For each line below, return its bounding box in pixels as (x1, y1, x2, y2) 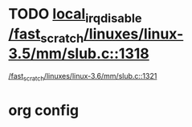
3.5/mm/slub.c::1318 (8, 45, 150, 63)
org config (8, 101, 79, 120)
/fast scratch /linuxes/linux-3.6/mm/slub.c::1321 (8, 72, 157, 83)
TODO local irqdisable (8, 5, 142, 26)
